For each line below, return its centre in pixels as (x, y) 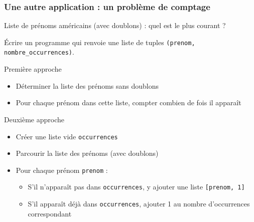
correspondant (50, 213)
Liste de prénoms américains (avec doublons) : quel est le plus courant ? (115, 25)
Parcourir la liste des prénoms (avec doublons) (87, 153)
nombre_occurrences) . (39, 52)
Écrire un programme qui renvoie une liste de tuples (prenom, (100, 42)
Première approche (33, 69)
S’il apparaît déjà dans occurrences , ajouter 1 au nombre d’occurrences (139, 204)
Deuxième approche (34, 119)
